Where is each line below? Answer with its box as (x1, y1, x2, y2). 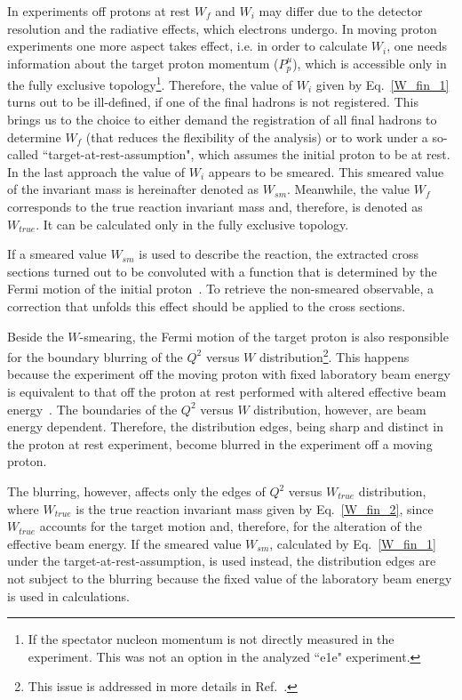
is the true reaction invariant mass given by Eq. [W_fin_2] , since (76, 499, 434, 518)
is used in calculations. (7, 586, 130, 605)
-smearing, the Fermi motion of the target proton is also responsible (79, 326, 449, 345)
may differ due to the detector (259, 2, 423, 20)
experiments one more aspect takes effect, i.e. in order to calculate (7, 36, 368, 55)
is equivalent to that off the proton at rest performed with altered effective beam (7, 382, 447, 401)
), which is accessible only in (292, 53, 447, 72)
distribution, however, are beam (253, 399, 426, 418)
